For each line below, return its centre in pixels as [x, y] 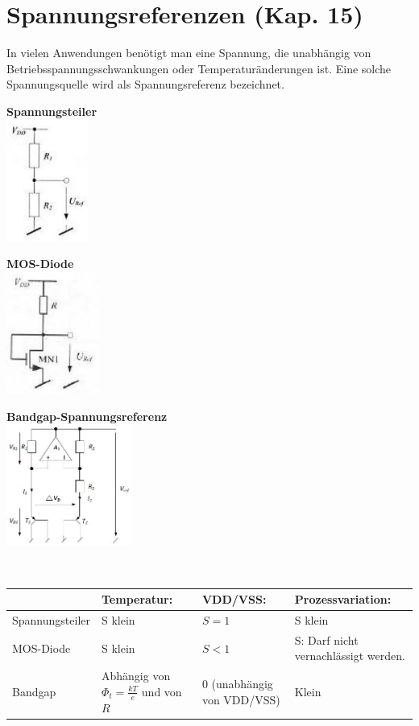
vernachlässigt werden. [350, 656]
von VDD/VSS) [241, 699]
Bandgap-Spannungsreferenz [87, 416]
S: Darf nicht [326, 639]
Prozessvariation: [343, 599]
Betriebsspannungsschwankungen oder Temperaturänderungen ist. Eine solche [199, 68]
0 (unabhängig [237, 684]
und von [162, 691]
